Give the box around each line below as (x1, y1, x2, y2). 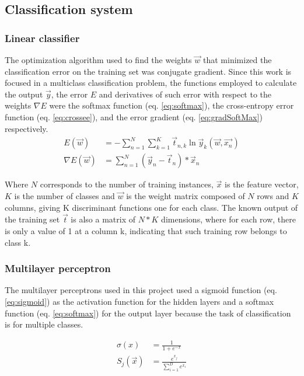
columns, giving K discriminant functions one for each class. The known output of (5, 201, 298, 213)
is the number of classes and (14, 190, 115, 202)
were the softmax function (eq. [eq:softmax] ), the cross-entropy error (49, 99, 294, 112)
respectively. (5, 122, 48, 134)
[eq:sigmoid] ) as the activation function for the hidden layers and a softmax (5, 295, 274, 308)
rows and (257, 190, 289, 202)
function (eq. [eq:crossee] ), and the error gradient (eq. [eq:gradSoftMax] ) (5, 110, 263, 123)
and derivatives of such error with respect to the (99, 88, 272, 100)
